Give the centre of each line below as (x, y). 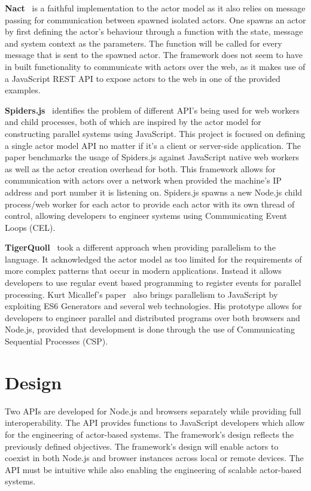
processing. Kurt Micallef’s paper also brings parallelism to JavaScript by (141, 294)
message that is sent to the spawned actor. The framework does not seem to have (154, 55)
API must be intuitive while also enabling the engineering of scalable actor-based (153, 469)
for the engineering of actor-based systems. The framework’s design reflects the (149, 434)
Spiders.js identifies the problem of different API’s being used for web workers (152, 110)
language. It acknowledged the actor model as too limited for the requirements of (153, 259)
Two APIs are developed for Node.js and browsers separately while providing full (153, 411)
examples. (23, 90)
